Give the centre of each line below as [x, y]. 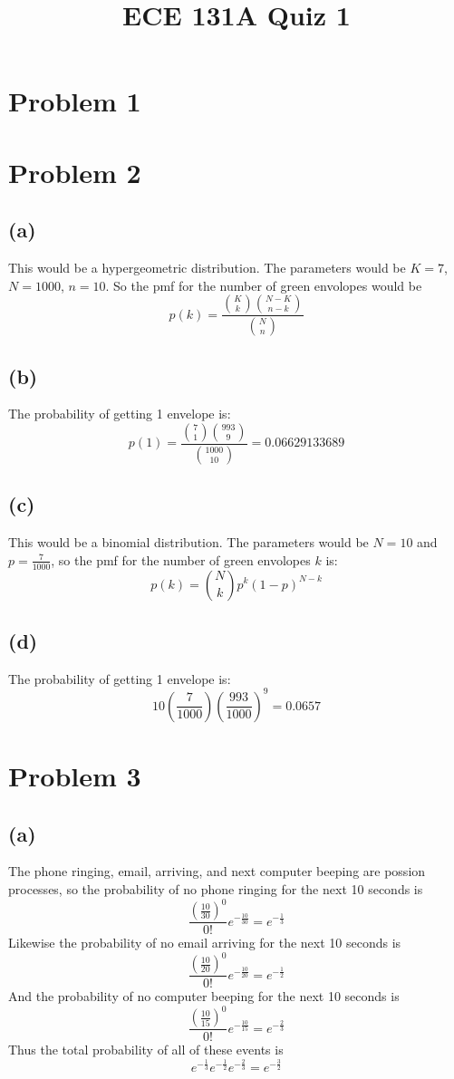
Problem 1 [75, 101]
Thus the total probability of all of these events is [146, 1050]
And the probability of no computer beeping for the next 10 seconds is [204, 996]
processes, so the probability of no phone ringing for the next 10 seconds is [216, 888]
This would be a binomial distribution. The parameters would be [188, 542]
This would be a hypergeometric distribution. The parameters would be [207, 268]
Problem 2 [75, 172]
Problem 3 [75, 775]
